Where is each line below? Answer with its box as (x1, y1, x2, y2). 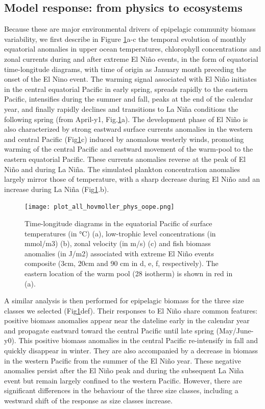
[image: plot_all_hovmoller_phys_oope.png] (25, 203, 175, 211)
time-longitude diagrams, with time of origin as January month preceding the (4, 63, 247, 74)
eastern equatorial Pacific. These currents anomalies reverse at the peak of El (4, 153, 246, 164)
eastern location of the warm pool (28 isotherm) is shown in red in (25, 268, 233, 278)
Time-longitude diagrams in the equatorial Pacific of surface (25, 218, 212, 228)
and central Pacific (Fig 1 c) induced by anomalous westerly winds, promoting (4, 133, 244, 144)
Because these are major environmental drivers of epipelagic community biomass (4, 23, 256, 34)
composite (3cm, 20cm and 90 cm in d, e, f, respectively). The (25, 258, 219, 269)
